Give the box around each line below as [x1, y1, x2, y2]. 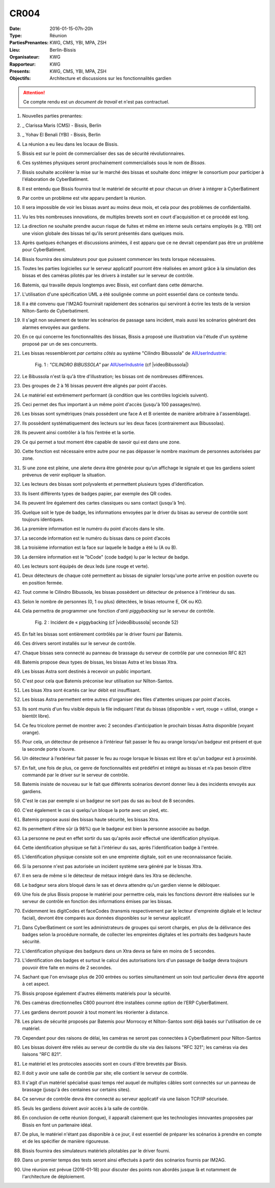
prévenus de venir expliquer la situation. [22, 472, 106, 478]
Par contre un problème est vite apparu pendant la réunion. [22, 195, 146, 201]
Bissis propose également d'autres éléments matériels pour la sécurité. [22, 990, 172, 996]
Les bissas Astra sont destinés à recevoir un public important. [22, 668, 152, 675]
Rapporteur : [9, 61, 36, 67]
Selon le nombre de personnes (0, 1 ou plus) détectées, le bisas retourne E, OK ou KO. [22, 598, 203, 604]
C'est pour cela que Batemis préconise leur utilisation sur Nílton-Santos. [22, 678, 174, 684]
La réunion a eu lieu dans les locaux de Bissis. [22, 141, 119, 147]
